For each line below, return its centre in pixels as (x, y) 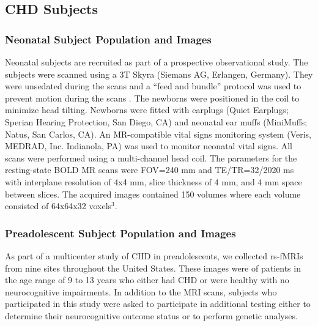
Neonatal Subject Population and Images (108, 39)
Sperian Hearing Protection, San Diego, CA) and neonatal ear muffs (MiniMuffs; (156, 121)
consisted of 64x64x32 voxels (58, 206)
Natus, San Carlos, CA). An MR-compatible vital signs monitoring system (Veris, (158, 134)
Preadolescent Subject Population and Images (120, 233)
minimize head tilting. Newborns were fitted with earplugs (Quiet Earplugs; (147, 110)
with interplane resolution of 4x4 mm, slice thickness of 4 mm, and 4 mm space (153, 181)
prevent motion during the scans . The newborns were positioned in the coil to (152, 98)
